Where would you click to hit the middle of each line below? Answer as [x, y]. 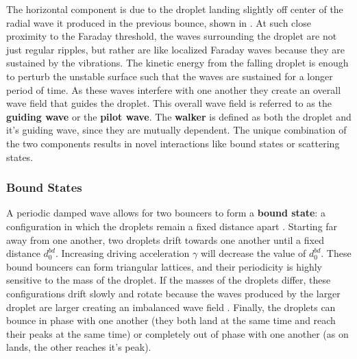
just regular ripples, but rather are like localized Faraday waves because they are [175, 49]
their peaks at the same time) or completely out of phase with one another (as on [177, 333]
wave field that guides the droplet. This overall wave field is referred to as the [169, 103]
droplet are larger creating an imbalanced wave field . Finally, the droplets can [171, 307]
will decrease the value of [253, 253]
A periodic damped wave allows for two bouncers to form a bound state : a [166, 213]
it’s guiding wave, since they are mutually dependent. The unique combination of [176, 130]
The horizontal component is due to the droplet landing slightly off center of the [175, 9]
